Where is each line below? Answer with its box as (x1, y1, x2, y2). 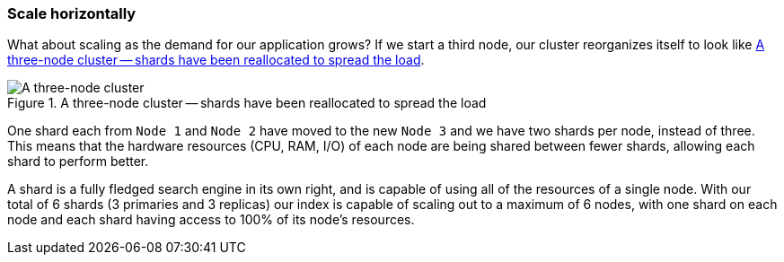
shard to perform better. (7, 153, 149, 170)
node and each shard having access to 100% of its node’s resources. (7, 212, 415, 228)
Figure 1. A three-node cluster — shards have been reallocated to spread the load (7, 95, 487, 111)
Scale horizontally (7, 4, 137, 22)
